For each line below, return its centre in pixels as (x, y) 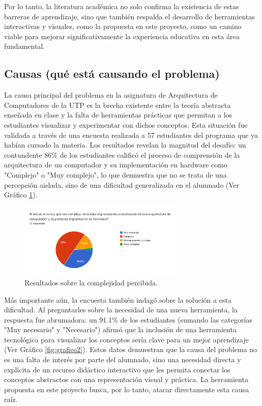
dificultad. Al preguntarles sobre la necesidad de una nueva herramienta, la (121, 310)
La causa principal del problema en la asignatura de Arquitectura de (111, 95)
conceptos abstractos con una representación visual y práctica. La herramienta (126, 379)
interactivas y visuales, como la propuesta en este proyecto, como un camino (123, 26)
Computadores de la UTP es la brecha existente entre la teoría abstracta (118, 105)
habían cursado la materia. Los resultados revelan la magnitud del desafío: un (125, 145)
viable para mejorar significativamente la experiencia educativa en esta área (122, 36)
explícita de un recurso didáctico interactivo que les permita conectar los (117, 369)
